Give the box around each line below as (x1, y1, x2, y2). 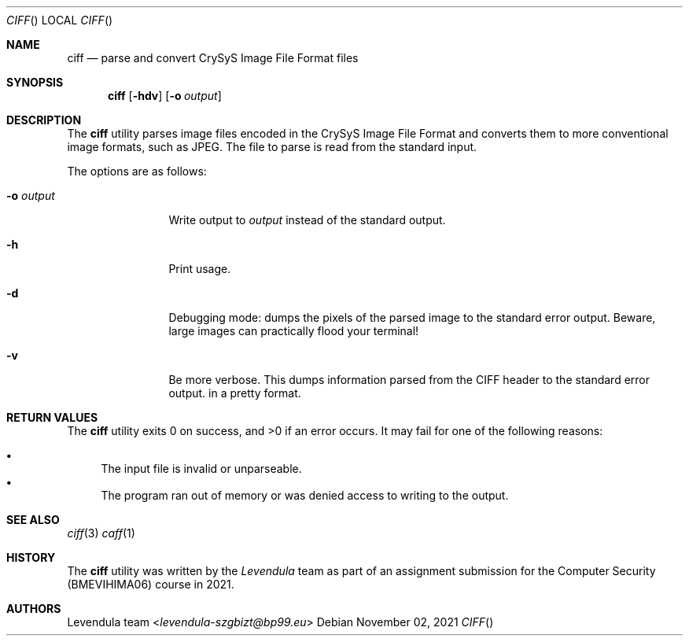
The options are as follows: (67, 164, 207, 178)
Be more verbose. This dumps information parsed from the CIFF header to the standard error (168, 373, 650, 386)
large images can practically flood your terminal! (168, 324, 419, 338)
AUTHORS (6, 602, 61, 615)
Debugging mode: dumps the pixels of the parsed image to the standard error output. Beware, (168, 311, 656, 324)
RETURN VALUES (6, 411, 98, 424)
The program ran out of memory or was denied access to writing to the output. (101, 489, 509, 502)
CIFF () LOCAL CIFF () (6, 13, 113, 27)
